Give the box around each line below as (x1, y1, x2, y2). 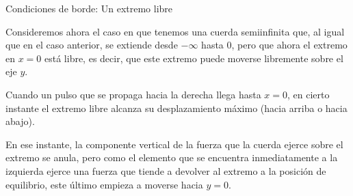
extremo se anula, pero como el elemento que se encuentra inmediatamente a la (5, 150, 338, 165)
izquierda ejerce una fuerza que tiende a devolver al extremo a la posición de (5, 163, 326, 178)
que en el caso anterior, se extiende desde (5, 38, 178, 52)
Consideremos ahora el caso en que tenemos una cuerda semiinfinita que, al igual (5, 24, 345, 38)
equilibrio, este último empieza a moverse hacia (5, 177, 203, 191)
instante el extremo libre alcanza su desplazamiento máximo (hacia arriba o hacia (5, 100, 348, 115)
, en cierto (287, 87, 330, 101)
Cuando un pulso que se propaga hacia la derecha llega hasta (5, 87, 261, 101)
